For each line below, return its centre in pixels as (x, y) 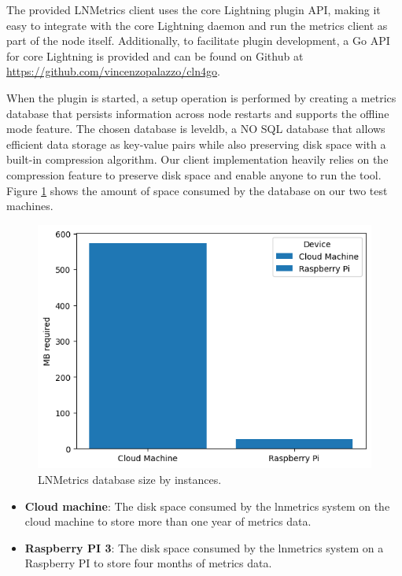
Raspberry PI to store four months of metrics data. (148, 563)
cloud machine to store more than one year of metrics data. (168, 521)
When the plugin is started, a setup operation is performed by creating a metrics (201, 97)
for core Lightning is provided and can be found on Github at (155, 55)
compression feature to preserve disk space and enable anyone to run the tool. (194, 174)
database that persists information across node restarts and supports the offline (198, 113)
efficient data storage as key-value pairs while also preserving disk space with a (196, 144)
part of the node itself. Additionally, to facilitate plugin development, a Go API (198, 41)
